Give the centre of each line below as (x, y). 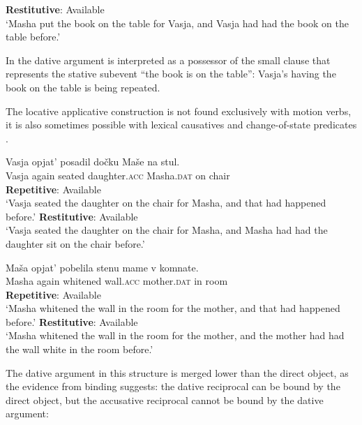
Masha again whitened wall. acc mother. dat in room (117, 281)
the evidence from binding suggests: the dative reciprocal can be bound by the (173, 386)
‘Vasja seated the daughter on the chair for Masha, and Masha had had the (167, 230)
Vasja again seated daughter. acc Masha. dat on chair (118, 175)
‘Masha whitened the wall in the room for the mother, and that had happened (173, 308)
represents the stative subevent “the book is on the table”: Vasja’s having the (171, 74)
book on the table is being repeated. (83, 87)
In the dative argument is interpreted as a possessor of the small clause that (168, 60)
